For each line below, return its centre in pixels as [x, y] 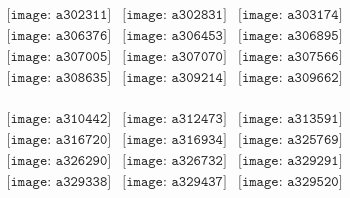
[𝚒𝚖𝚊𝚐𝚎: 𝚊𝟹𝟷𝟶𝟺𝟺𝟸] [59, 119]
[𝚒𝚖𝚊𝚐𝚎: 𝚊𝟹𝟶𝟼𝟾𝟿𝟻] [290, 36]
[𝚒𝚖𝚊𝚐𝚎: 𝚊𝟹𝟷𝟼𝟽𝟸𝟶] [59, 140]
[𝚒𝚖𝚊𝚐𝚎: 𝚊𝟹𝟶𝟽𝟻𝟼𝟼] [290, 57]
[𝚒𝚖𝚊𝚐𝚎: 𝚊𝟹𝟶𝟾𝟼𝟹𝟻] [59, 78]
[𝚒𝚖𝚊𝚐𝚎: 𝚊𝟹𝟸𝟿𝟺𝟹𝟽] [174, 182]
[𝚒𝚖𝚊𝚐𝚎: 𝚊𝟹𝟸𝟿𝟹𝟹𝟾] [59, 182]
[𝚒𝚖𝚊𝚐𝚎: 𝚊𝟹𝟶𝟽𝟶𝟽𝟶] [174, 57]
